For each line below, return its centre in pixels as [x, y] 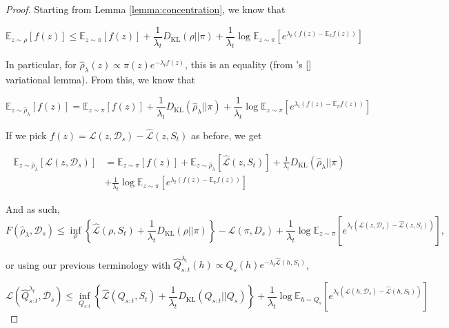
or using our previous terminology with [88, 264]
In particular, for [41, 64]
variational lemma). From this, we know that [100, 80]
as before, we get [226, 135]
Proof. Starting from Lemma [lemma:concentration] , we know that [146, 9]
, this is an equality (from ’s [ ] [248, 64]
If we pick [26, 135]
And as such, [33, 209]
